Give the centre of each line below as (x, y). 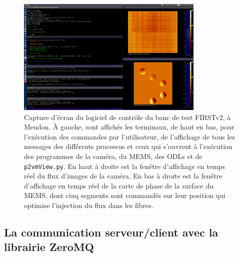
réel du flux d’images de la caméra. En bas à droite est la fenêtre (123, 176)
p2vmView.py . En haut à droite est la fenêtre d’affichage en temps (124, 166)
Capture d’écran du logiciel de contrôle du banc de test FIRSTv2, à (127, 117)
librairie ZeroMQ (49, 247)
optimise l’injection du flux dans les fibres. (89, 205)
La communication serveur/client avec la (111, 232)
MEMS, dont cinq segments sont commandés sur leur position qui (125, 195)
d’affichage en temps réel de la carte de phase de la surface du (119, 185)
